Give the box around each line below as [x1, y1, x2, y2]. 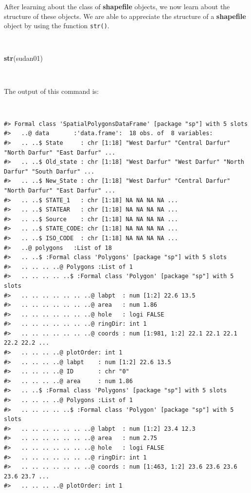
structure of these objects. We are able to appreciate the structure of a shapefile [4, 11, 246, 21]
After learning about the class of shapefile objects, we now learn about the [4, 1, 230, 11]
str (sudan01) [4, 53, 43, 63]
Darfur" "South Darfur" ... [4, 168, 95, 175]
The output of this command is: [4, 86, 99, 96]
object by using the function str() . [4, 20, 109, 31]
